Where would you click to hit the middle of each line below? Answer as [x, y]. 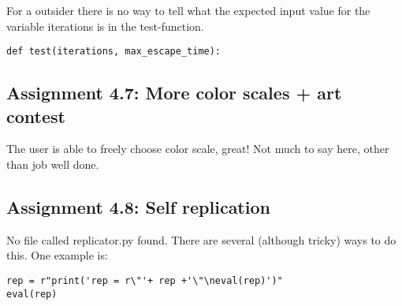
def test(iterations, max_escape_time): [114, 52]
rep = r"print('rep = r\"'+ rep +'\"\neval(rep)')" [145, 281]
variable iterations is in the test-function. [105, 26]
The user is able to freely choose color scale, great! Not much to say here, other [198, 149]
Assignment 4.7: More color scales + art [174, 93]
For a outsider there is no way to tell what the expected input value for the [188, 10]
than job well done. [53, 164]
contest [36, 116]
